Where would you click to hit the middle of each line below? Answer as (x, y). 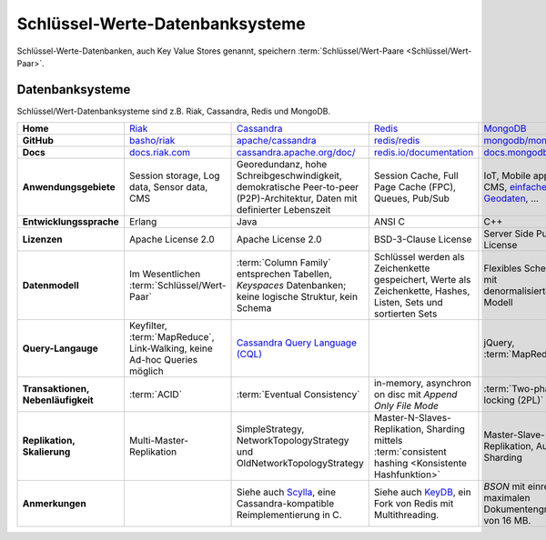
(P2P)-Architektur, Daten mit (298, 198)
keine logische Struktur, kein (298, 297)
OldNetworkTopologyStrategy (300, 464)
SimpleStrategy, (271, 429)
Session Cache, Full (416, 175)
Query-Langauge (61, 348)
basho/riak (152, 141)
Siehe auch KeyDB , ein (423, 493)
